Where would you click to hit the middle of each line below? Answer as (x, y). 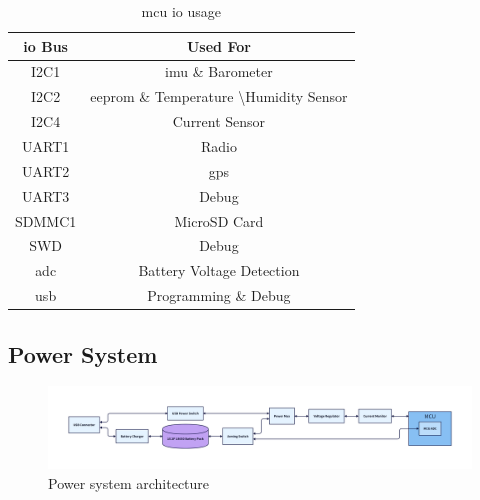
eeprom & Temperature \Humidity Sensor (219, 96)
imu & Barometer (219, 71)
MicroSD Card (219, 220)
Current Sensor (219, 121)
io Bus (45, 45)
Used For (218, 45)
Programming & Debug (219, 295)
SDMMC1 (46, 220)
